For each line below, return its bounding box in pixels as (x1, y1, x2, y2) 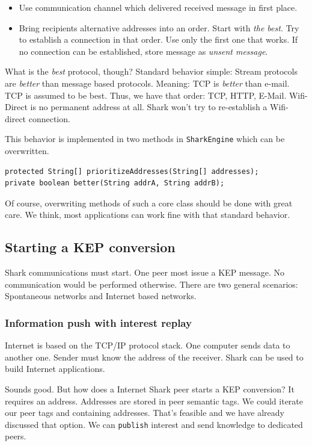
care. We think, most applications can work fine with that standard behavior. (5, 208, 290, 221)
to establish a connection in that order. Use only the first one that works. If (19, 33, 298, 46)
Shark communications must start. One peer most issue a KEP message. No (5, 266, 285, 279)
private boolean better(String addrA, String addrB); (5, 179, 225, 188)
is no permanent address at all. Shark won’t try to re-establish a (30, 101, 268, 113)
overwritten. (5, 144, 49, 156)
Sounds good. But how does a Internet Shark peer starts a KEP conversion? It (5, 382, 295, 395)
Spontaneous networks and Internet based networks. (5, 290, 197, 302)
